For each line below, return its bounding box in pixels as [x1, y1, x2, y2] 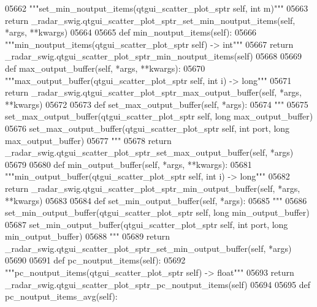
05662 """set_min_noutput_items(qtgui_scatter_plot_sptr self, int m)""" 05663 [5, 2, 308, 14]
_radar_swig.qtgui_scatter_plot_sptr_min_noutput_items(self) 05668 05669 [5, 50, 302, 63]
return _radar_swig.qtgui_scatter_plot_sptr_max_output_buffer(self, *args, [5, 86, 302, 99]
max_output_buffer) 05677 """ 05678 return [5, 134, 172, 146]
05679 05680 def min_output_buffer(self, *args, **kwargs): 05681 [5, 157, 252, 170]
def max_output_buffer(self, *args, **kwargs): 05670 [5, 61, 205, 74]
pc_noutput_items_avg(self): [5, 290, 118, 303]
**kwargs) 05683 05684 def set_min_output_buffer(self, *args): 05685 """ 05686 [5, 194, 307, 207]
